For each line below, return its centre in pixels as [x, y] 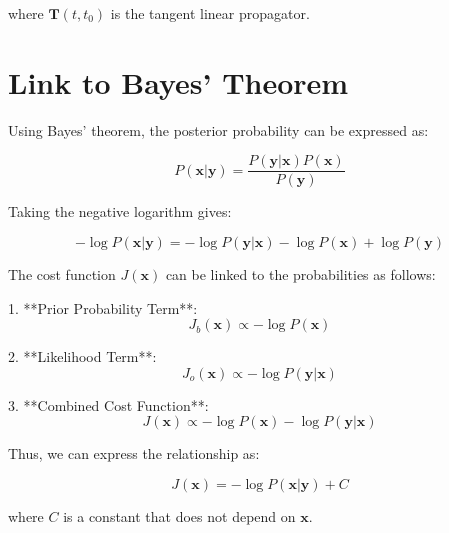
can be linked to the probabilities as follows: [300, 273]
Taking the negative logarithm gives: [120, 211]
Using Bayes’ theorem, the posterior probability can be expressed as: [218, 129]
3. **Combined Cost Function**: [108, 404]
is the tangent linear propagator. [210, 13]
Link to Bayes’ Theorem [178, 81]
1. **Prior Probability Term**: [103, 307]
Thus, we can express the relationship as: [134, 453]
